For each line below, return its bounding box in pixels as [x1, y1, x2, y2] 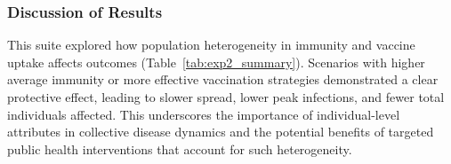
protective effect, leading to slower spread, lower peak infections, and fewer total [7, 88, 445, 105]
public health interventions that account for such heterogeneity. [7, 139, 352, 158]
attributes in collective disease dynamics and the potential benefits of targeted [7, 122, 434, 141]
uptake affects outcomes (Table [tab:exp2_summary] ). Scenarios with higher [7, 52, 425, 71]
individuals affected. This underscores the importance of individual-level [7, 105, 400, 123]
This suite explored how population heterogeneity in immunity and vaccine [7, 35, 415, 54]
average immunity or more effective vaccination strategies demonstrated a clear [7, 70, 439, 89]
